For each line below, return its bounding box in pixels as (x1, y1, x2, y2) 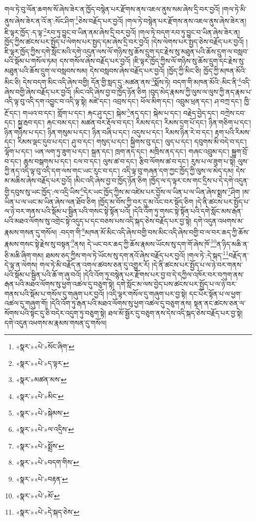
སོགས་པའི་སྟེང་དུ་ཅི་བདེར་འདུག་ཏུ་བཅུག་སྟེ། (4, 308, 106, 318)
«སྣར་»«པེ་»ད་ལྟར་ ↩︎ (16, 358, 69, 368)
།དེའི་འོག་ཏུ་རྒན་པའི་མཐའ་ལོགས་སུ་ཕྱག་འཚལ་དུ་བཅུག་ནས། (50, 298, 192, 308)
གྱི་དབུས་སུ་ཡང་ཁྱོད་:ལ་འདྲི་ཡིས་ (4, 186, 81, 196)
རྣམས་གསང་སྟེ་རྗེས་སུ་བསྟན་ (4, 238, 72, 249)
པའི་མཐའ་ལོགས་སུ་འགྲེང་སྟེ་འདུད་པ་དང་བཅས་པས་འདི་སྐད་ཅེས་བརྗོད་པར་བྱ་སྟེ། (4, 215, 192, 226)
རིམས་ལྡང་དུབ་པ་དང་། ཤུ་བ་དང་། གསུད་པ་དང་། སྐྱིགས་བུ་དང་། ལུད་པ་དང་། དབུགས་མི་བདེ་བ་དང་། (17, 136, 247, 147)
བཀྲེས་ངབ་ (220, 107, 246, 118)
